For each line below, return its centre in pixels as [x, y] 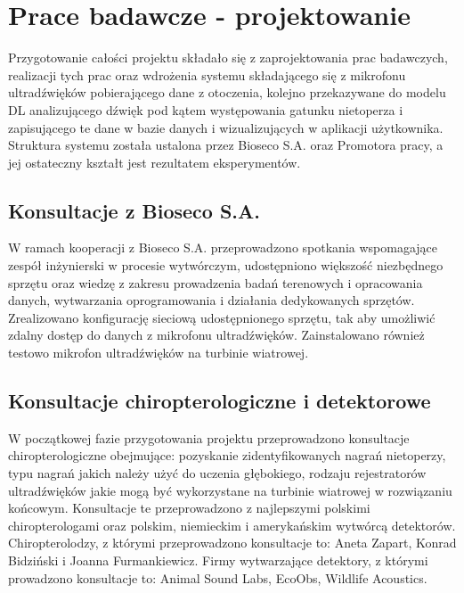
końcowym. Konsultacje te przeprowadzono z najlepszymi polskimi [189, 508]
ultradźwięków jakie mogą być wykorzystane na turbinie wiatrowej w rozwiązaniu [230, 490]
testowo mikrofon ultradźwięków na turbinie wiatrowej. [159, 353]
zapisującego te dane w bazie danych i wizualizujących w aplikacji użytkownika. [226, 127]
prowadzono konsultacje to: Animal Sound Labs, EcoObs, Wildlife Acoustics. [218, 577]
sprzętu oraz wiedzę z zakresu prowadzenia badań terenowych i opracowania [216, 282]
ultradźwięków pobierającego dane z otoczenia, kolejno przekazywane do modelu [227, 92]
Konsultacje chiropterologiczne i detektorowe [220, 401]
